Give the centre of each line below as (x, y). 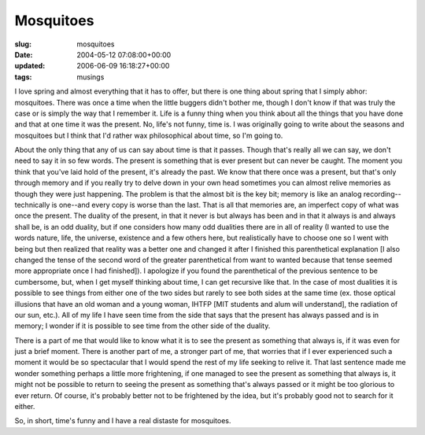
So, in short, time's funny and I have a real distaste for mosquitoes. (123, 421)
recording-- (382, 194)
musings (91, 77)
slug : (23, 44)
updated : (30, 66)
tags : (23, 77)
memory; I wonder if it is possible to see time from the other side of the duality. (142, 326)
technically (32, 205)
